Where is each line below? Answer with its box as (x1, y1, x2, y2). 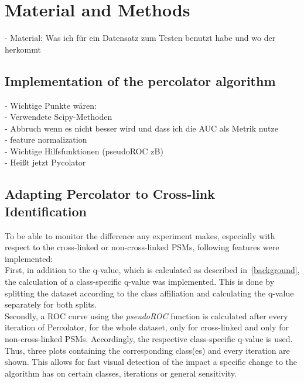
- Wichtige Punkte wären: (5, 99, 97, 111)
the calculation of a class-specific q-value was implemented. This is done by (5, 275, 275, 288)
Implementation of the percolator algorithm (5, 71, 276, 89)
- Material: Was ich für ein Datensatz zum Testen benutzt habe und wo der (5, 32, 276, 44)
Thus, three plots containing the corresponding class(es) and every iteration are (5, 344, 290, 356)
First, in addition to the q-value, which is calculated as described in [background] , (5, 264, 300, 276)
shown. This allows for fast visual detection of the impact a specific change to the (5, 356, 298, 368)
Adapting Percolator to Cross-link (5, 185, 215, 203)
